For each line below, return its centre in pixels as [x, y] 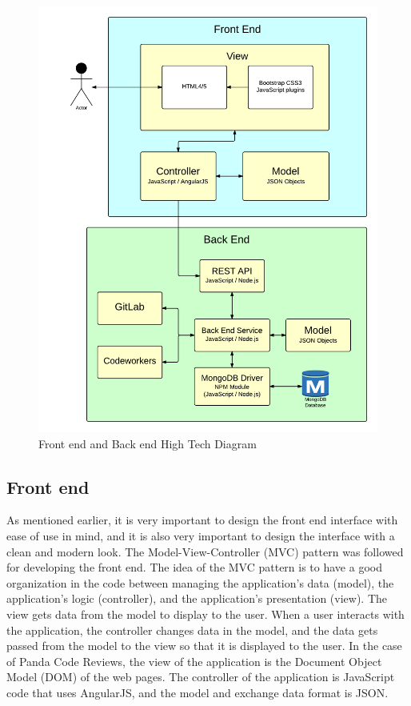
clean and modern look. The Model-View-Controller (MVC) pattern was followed [205, 551]
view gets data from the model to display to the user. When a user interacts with [205, 614]
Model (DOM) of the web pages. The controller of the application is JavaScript [201, 677]
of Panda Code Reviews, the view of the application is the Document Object [194, 661]
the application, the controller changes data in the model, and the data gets [192, 630]
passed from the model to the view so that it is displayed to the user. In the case [204, 646]
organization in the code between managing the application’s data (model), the [200, 582]
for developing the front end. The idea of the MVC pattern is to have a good [194, 567]
